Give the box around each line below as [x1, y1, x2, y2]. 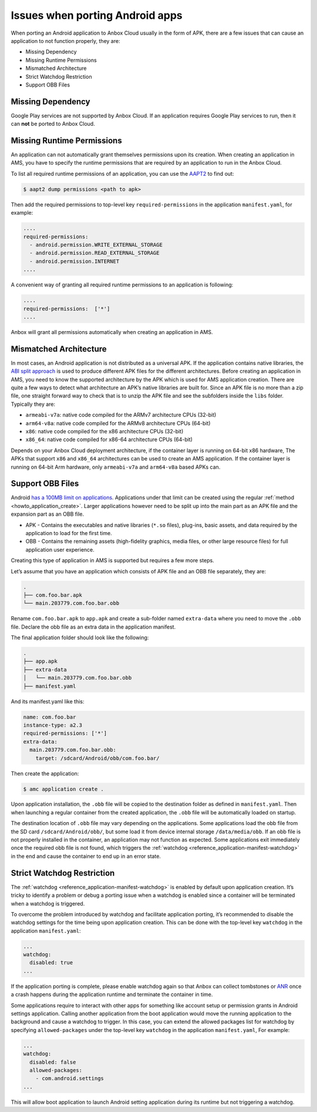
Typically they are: [11, 400, 56, 408]
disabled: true [29, 959, 73, 966]
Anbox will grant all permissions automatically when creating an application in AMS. [11, 328, 213, 335]
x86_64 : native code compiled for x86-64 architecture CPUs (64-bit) [25, 436, 193, 443]
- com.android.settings [35, 1075, 104, 1082]
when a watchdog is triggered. [11, 900, 85, 907]
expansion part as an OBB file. [11, 510, 85, 517]
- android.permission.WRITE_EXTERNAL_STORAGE [29, 242, 163, 248]
